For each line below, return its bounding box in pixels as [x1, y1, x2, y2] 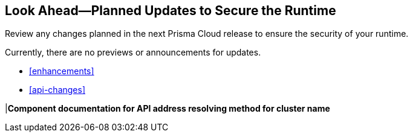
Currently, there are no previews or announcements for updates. [5, 47, 261, 58]
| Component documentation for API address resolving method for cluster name [5, 103, 330, 114]
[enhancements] [29, 66, 94, 77]
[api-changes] [29, 84, 86, 95]
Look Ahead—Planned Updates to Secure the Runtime [5, 3, 336, 18]
